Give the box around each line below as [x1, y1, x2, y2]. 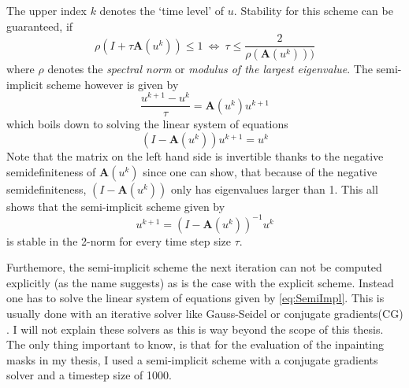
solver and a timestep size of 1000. [6, 367, 172, 383]
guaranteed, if [6, 17, 73, 34]
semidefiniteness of [6, 163, 96, 179]
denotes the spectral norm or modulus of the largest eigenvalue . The [47, 61, 373, 77]
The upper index [6, 2, 87, 18]
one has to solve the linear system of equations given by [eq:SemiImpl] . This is [6, 290, 385, 306]
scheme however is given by [46, 76, 179, 92]
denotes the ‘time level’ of [99, 2, 225, 18]
